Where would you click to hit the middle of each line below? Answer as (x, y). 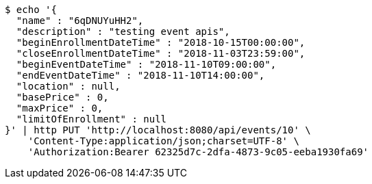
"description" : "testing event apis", (123, 31)
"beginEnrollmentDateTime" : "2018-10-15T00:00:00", (161, 42)
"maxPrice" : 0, (60, 108)
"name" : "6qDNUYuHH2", (80, 21)
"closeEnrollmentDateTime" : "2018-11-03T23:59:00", (161, 53)
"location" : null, (68, 86)
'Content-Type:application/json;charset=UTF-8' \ (163, 141)
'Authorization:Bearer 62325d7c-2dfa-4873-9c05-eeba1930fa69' (198, 152)
